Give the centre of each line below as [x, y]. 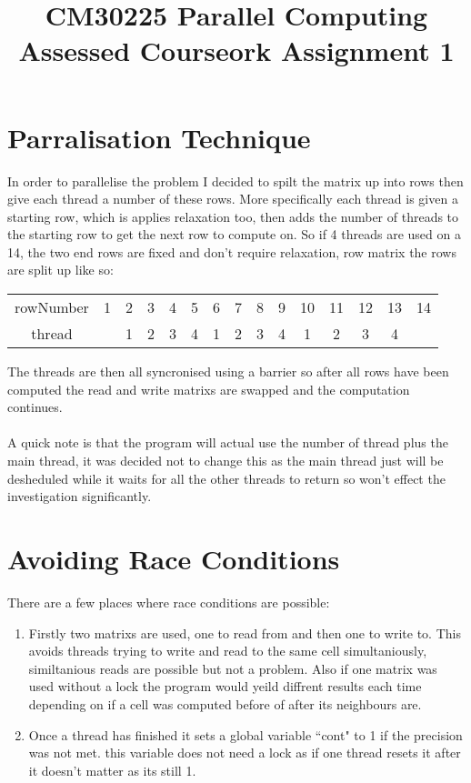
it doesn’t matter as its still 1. [112, 770]
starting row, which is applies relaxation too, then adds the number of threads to [233, 216]
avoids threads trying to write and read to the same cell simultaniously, [228, 651]
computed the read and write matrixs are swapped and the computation [209, 389]
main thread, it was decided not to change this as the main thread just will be [225, 461]
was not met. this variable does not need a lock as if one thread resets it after [245, 753]
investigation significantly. [80, 496]
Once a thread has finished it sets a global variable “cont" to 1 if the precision [246, 734]
